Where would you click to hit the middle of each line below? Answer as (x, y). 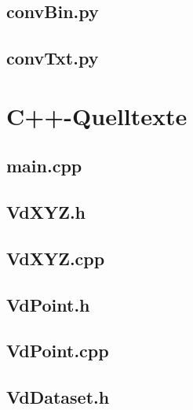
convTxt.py (53, 58)
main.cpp (44, 166)
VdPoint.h (48, 304)
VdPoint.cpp (58, 351)
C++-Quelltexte (97, 115)
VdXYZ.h (46, 212)
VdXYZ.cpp (56, 258)
